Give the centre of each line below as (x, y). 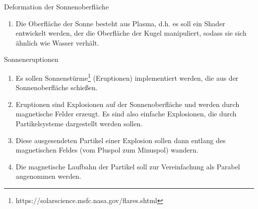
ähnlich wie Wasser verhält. (57, 42)
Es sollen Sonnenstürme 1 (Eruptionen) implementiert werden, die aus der (127, 77)
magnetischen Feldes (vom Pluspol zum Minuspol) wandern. (107, 150)
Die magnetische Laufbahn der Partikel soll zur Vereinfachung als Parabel (128, 166)
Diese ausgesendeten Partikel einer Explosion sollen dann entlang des (121, 140)
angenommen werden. (48, 176)
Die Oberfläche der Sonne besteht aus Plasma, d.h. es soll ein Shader (120, 23)
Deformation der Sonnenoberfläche (57, 6)
